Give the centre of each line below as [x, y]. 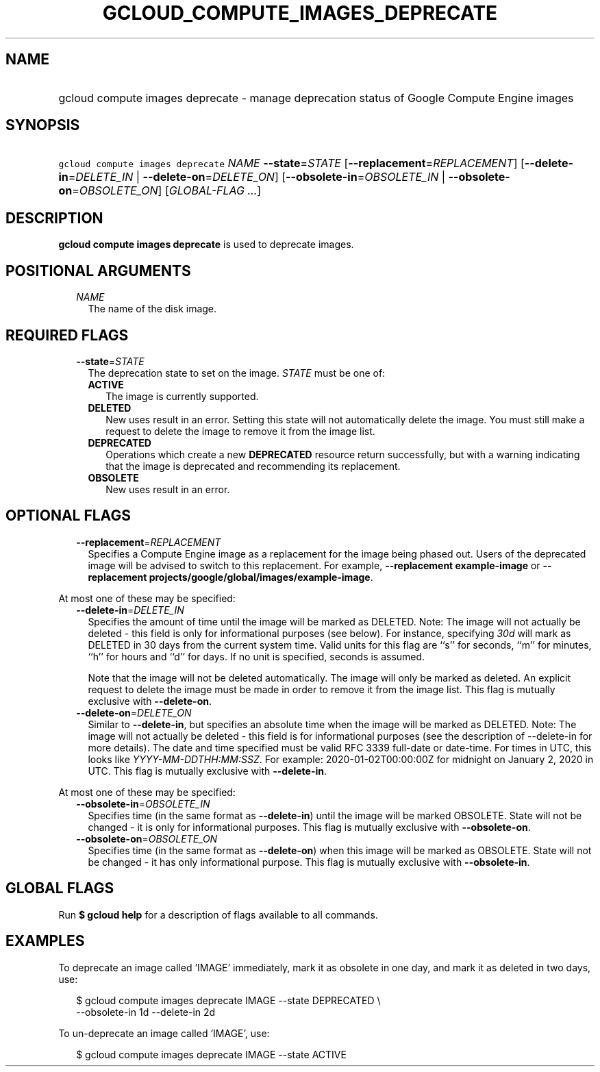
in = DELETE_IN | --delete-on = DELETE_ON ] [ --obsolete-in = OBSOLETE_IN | [252, 177]
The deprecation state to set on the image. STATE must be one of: [237, 373]
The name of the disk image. [152, 309]
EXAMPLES [45, 941]
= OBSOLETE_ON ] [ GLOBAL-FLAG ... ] [167, 191]
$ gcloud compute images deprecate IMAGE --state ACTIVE [211, 1054]
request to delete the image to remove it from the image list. [240, 431]
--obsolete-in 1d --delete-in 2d [146, 1012]
